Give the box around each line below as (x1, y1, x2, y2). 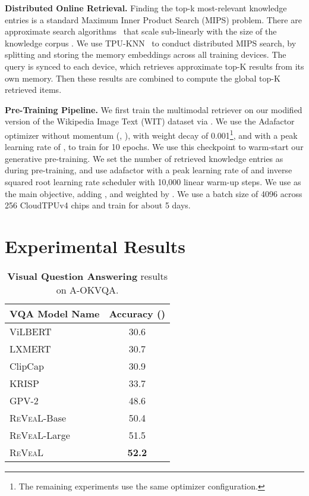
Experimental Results (5, 233, 185, 258)
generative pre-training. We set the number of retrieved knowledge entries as (5, 152, 283, 164)
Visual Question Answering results (7, 269, 168, 283)
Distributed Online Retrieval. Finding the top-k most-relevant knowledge (5, 2, 287, 14)
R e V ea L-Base (10, 410, 67, 425)
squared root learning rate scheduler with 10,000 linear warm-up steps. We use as (5, 175, 301, 188)
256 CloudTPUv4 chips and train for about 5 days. (5, 199, 191, 211)
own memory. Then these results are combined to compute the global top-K (5, 71, 280, 84)
